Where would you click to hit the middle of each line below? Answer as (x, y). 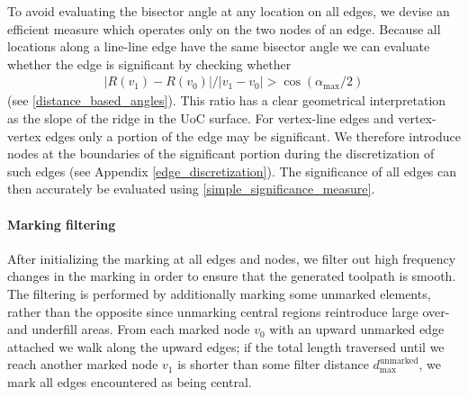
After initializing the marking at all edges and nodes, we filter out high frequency (232, 258)
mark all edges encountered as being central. (130, 381)
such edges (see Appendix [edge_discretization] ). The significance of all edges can (232, 171)
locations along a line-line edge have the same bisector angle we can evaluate (219, 46)
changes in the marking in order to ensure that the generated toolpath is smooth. (232, 276)
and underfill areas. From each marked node (129, 329)
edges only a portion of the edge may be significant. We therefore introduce (253, 135)
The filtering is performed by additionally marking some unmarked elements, (219, 293)
